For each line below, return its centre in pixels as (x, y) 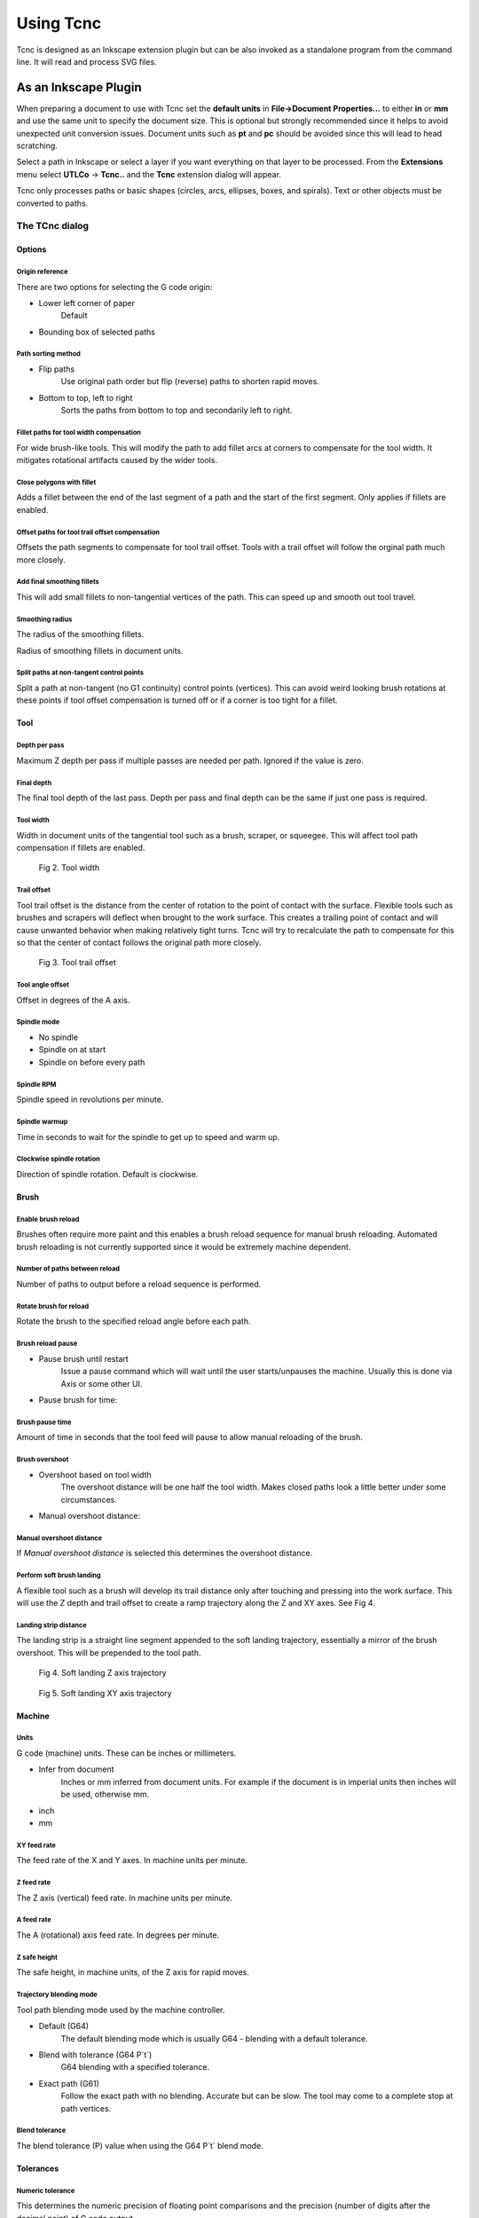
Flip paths (57, 369)
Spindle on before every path (92, 1062)
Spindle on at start (72, 1050)
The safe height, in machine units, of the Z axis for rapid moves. (133, 1972)
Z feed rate (34, 1883)
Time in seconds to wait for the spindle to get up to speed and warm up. (148, 1137)
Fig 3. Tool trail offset (78, 963)
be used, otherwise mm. (105, 1794)
